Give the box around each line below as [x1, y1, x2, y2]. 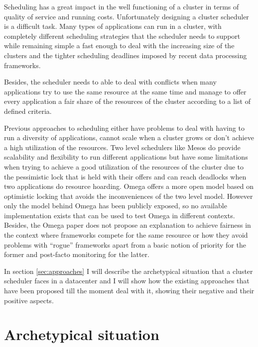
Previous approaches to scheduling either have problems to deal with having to [4, 122, 245, 133]
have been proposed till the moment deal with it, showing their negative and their [4, 285, 255, 296]
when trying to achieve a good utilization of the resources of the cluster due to [4, 161, 244, 172]
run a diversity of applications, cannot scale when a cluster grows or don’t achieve [4, 132, 254, 143]
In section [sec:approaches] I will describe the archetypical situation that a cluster [4, 265, 253, 276]
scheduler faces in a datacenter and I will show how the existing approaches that [4, 275, 250, 286]
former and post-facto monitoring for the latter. [4, 249, 149, 260]
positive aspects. [4, 295, 54, 305]
